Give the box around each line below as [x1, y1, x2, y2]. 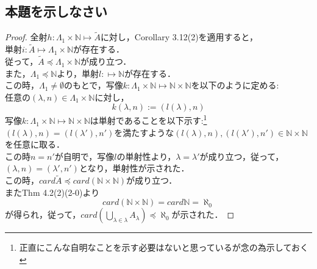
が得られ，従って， [5, 208, 81, 221]
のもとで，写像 [64, 79, 123, 91]
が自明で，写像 [54, 149, 115, 162]
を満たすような [114, 126, 174, 138]
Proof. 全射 [5, 30, 48, 43]
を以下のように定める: [191, 79, 279, 91]
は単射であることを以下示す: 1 [90, 112, 207, 127]
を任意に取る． [5, 138, 65, 151]
